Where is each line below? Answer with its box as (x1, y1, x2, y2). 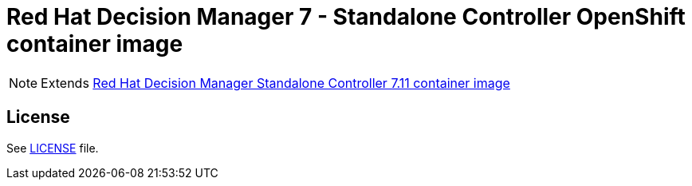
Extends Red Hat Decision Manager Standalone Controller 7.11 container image (41, 74, 510, 91)
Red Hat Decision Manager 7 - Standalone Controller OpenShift (6, 3, 686, 30)
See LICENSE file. (6, 140, 99, 155)
